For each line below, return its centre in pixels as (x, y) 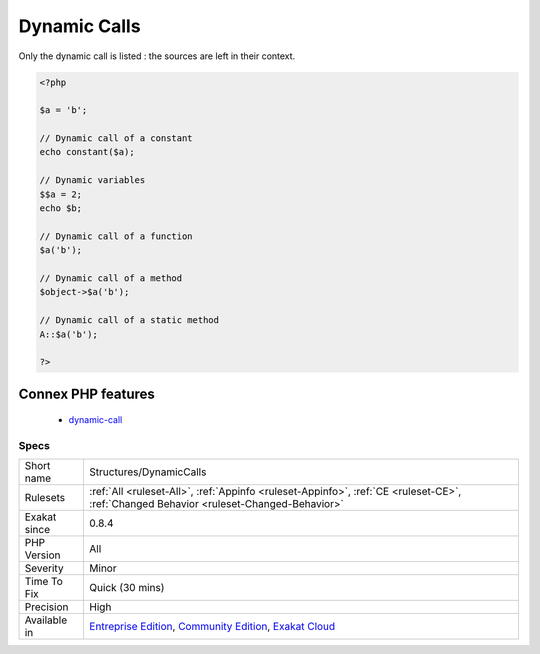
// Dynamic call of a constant (116, 138)
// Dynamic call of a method (111, 278)
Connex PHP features (86, 393)
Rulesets (44, 498)
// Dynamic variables (92, 180)
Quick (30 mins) (127, 588)
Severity (44, 568)
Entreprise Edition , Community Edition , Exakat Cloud (212, 627)
